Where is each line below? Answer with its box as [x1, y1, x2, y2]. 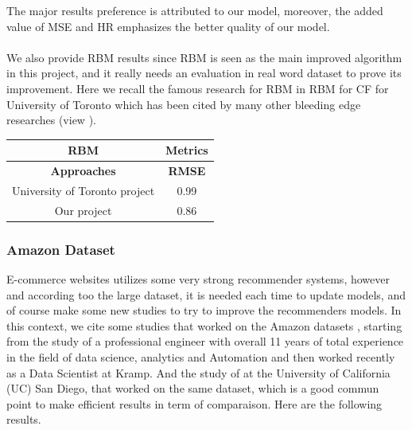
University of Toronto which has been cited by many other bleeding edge [6, 96, 361, 112]
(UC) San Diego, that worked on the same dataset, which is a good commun [6, 380, 379, 397]
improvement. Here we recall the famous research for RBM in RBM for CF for [6, 80, 389, 96]
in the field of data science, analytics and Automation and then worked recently [6, 349, 395, 365]
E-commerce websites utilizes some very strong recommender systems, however [6, 271, 390, 287]
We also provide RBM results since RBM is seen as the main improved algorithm [6, 49, 402, 65]
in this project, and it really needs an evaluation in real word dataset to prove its [6, 64, 402, 81]
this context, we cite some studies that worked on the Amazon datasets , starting [6, 317, 402, 334]
